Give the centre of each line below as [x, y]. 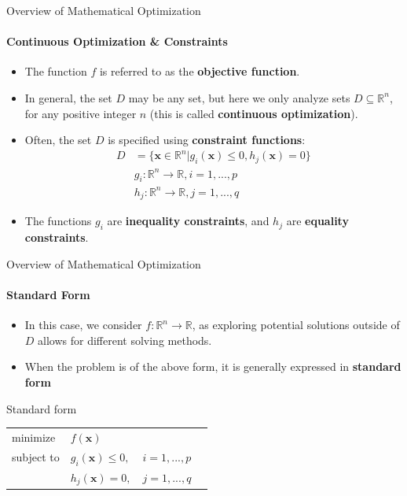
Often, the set [58, 140]
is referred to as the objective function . [200, 71]
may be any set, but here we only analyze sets [239, 97]
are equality [317, 221]
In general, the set [68, 97]
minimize [34, 437]
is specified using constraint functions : [207, 140]
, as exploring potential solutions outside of [296, 325]
